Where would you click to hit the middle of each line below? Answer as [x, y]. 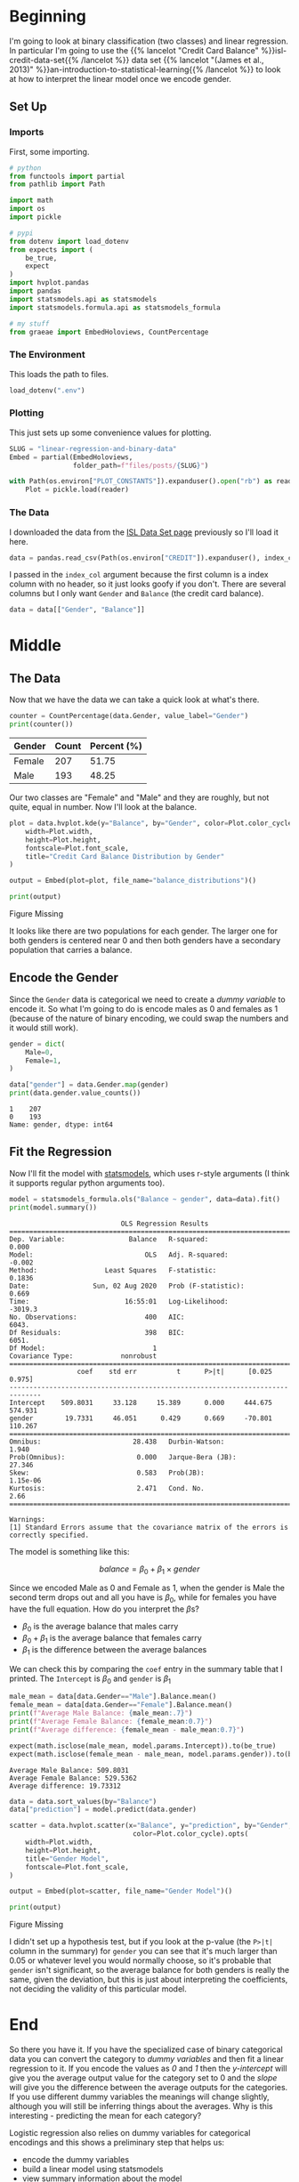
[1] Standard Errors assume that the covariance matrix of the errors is [149, 1527]
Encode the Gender [64, 978]
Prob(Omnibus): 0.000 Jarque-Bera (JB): [123, 1457]
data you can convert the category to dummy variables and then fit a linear [147, 2059]
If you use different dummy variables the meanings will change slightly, [139, 2097]
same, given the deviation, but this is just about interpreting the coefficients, [149, 1980]
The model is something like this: [70, 1551]
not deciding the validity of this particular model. [98, 1989]
